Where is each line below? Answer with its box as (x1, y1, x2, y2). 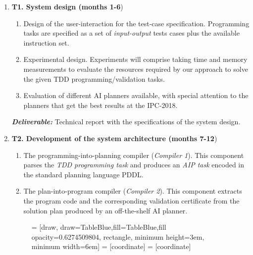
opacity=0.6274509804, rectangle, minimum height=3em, (31, 231, 204, 242)
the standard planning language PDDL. (23, 169, 144, 179)
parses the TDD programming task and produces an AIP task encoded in (23, 159, 245, 170)
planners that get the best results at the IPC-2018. (23, 100, 178, 110)
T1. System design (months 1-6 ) (11, 1, 123, 11)
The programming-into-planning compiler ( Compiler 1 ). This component (23, 150, 244, 160)
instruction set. (23, 37, 69, 48)
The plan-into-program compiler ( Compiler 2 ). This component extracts (23, 186, 242, 196)
